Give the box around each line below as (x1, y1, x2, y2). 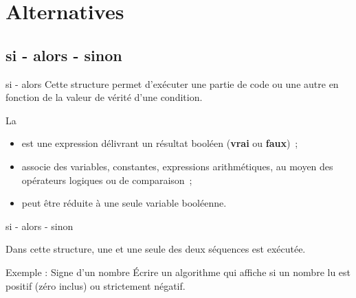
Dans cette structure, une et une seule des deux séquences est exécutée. (5, 242, 306, 256)
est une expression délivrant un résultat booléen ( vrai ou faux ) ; (21, 136, 298, 150)
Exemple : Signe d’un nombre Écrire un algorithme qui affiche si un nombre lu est (5, 264, 351, 279)
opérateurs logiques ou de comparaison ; (21, 172, 192, 187)
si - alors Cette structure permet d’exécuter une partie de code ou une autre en (5, 76, 339, 91)
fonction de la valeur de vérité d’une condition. (5, 90, 203, 104)
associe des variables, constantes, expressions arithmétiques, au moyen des (21, 159, 333, 173)
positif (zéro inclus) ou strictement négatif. (5, 278, 186, 293)
